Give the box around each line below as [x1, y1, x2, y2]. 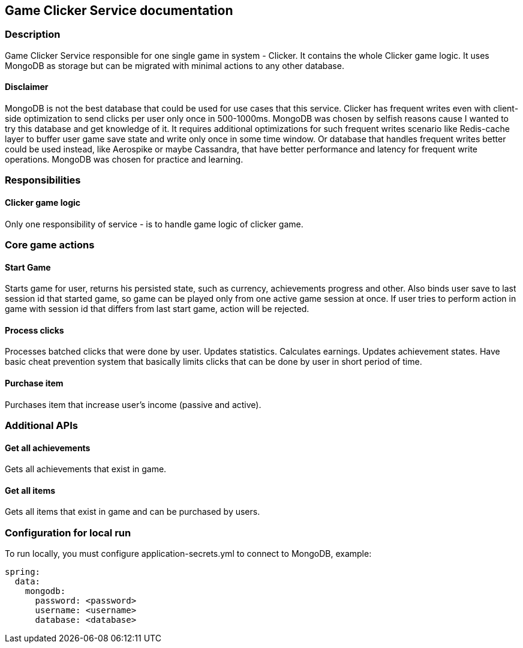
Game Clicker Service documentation [5, 3, 233, 18]
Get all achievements [5, 442, 91, 453]
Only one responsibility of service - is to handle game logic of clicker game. [5, 218, 303, 229]
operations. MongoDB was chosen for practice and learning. [5, 154, 244, 165]
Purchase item [5, 378, 64, 389]
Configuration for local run [5, 526, 131, 539]
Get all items [5, 485, 56, 496]
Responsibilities [5, 174, 81, 187]
